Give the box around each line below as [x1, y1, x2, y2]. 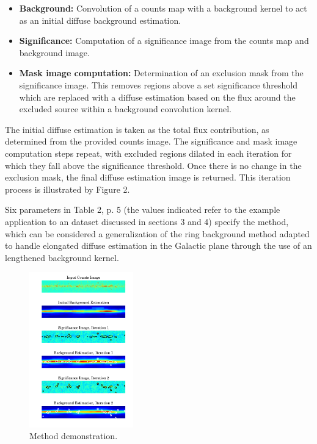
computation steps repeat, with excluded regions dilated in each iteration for [5, 146, 292, 159]
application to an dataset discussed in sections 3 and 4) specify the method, [5, 215, 289, 227]
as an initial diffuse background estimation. [19, 13, 181, 26]
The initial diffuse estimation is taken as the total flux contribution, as [5, 123, 269, 135]
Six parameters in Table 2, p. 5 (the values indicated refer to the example [5, 203, 280, 216]
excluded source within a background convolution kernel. [19, 102, 231, 115]
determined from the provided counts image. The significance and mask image [5, 135, 297, 148]
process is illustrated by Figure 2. [5, 182, 130, 195]
